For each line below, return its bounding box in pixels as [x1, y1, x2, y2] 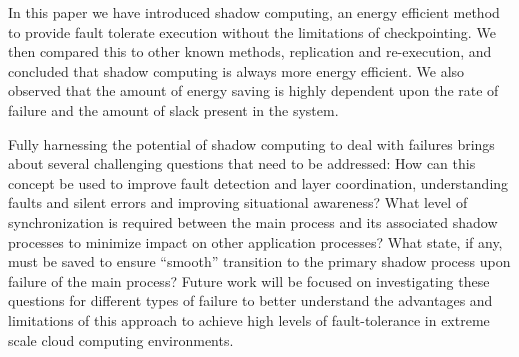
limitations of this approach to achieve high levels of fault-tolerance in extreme [8, 309, 490, 330]
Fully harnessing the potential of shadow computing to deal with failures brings [8, 133, 495, 154]
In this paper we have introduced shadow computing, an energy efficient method [8, 2, 500, 22]
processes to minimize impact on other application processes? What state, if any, [8, 231, 503, 252]
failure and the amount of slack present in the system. [8, 99, 339, 120]
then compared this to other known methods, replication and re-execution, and [8, 41, 492, 62]
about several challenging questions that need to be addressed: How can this [8, 153, 476, 174]
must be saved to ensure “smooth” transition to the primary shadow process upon [8, 251, 511, 272]
